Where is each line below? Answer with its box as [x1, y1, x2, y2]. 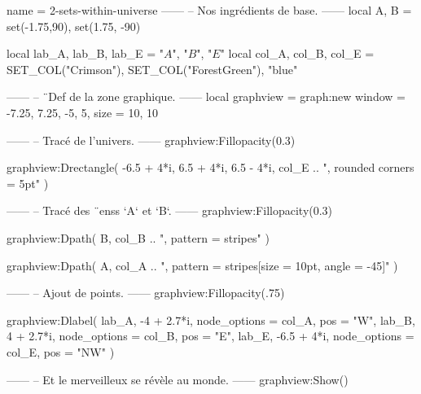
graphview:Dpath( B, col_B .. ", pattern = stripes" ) [7, 229, 270, 246]
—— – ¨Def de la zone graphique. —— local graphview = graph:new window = [7, 88, 406, 105]
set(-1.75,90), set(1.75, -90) [7, 17, 141, 34]
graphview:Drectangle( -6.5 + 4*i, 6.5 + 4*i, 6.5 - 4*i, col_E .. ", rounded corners [7, 159, 414, 176]
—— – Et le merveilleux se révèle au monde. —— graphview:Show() [7, 370, 349, 387]
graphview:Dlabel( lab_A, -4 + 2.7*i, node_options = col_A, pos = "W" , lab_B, [7, 311, 415, 328]
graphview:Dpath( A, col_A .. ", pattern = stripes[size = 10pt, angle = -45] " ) [7, 256, 398, 274]
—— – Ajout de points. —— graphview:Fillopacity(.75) [7, 284, 285, 301]
